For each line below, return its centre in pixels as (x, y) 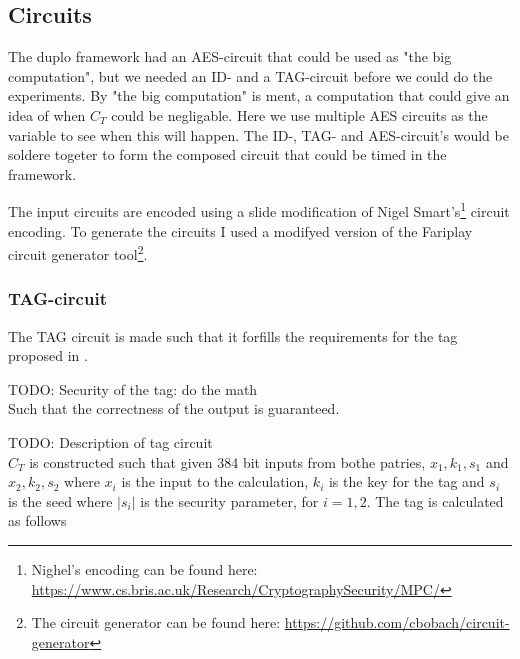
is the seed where (60, 500)
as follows (37, 520)
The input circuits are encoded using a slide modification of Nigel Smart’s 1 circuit (259, 210)
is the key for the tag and (406, 481)
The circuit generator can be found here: (156, 622)
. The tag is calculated (435, 500)
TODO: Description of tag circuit (110, 442)
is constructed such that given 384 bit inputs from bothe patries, (227, 461)
